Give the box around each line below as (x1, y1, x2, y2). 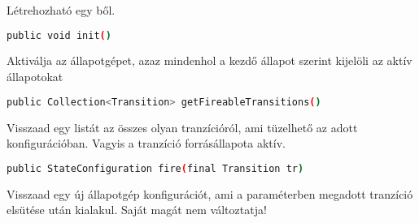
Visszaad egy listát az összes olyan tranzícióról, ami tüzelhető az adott (7, 118, 358, 135)
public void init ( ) (7, 29, 111, 41)
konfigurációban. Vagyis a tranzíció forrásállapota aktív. (7, 135, 286, 152)
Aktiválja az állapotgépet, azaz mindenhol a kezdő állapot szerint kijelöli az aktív (7, 52, 412, 69)
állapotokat (7, 68, 63, 85)
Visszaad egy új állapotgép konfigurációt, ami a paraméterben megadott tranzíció (7, 185, 413, 202)
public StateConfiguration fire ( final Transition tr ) (7, 162, 304, 174)
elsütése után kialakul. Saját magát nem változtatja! (7, 201, 267, 218)
